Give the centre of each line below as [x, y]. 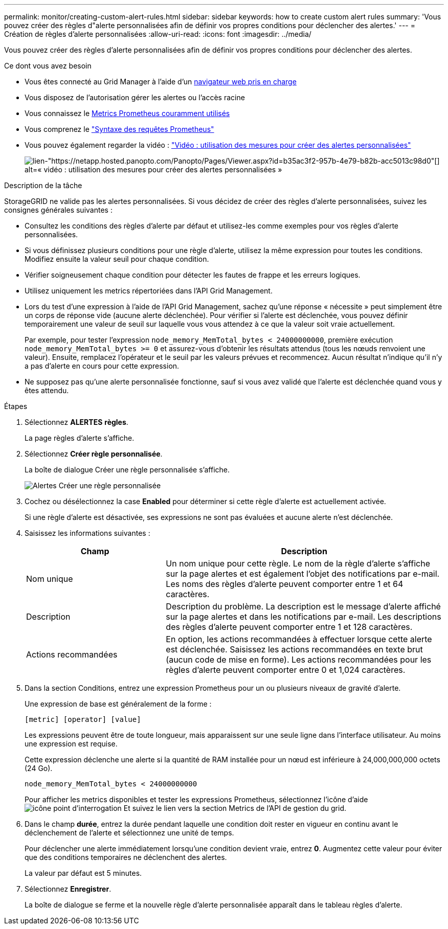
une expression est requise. [71, 744]
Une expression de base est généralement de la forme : [118, 704]
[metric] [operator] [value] [83, 719]
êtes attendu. [47, 390]
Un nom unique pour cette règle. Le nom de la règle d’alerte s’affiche [298, 563]
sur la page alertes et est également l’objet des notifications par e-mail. [303, 574]
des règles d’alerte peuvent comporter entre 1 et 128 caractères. [289, 627]
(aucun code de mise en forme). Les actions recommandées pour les [299, 660]
